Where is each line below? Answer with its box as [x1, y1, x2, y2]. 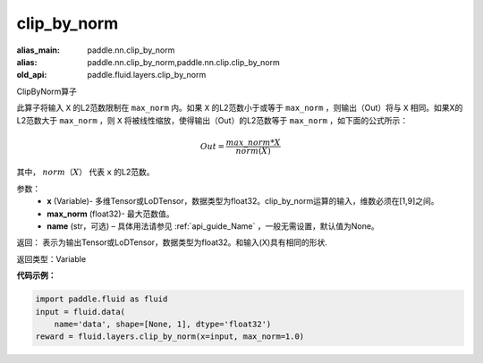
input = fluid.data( [35, 307, 125, 317]
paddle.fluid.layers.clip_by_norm [87, 70, 207, 80]
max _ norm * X [225, 137, 281, 148]
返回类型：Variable [16, 253, 87, 264]
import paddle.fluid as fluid [35, 294, 168, 304]
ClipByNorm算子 [16, 86, 78, 97]
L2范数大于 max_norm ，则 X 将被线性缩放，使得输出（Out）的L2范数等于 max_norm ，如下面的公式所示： [16, 114, 409, 125]
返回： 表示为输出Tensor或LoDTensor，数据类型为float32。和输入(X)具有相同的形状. [16, 237, 328, 248]
